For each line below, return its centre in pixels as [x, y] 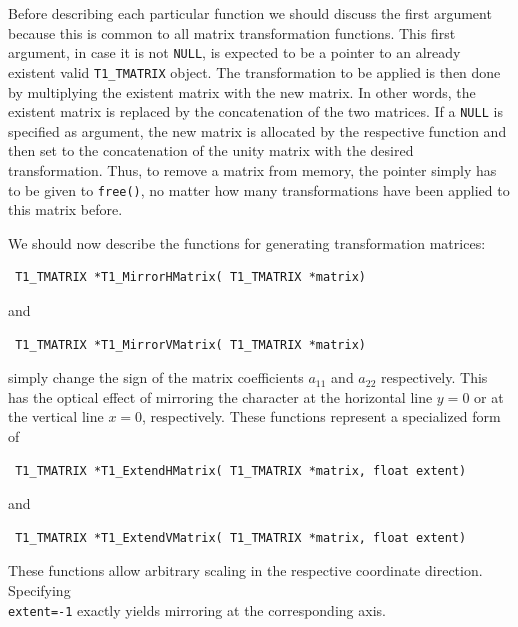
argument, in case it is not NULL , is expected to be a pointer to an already [234, 52]
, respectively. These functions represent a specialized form [321, 416]
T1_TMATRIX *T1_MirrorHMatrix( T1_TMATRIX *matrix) [190, 277]
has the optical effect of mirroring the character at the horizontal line [220, 396]
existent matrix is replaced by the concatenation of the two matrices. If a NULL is [255, 111]
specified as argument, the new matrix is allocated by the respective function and [257, 130]
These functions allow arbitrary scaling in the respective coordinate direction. [245, 570]
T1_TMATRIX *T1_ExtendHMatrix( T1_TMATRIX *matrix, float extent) [241, 470]
